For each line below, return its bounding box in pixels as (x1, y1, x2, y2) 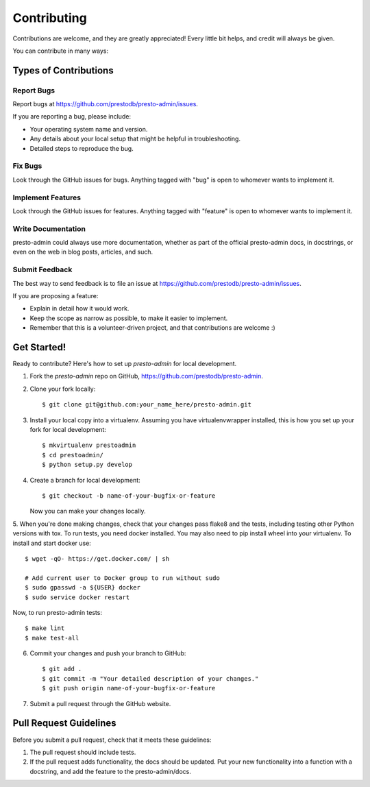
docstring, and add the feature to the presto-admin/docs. (29, 767, 191, 775)
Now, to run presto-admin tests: (12, 608, 103, 616)
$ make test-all (25, 634, 79, 642)
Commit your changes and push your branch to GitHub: (29, 649, 186, 657)
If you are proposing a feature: (12, 292, 99, 300)
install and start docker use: (12, 539, 92, 547)
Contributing (12, 10, 87, 25)
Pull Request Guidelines (12, 717, 116, 729)
